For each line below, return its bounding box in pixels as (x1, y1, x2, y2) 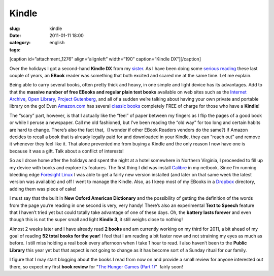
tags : (9, 46, 21, 53)
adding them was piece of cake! (9, 186, 77, 192)
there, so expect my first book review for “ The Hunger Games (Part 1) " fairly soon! (9, 263, 183, 269)
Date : (9, 32, 21, 38)
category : (9, 40, 31, 46)
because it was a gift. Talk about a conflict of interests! (9, 148, 124, 154)
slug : (9, 25, 20, 32)
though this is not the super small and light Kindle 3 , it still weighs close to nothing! (9, 217, 183, 223)
